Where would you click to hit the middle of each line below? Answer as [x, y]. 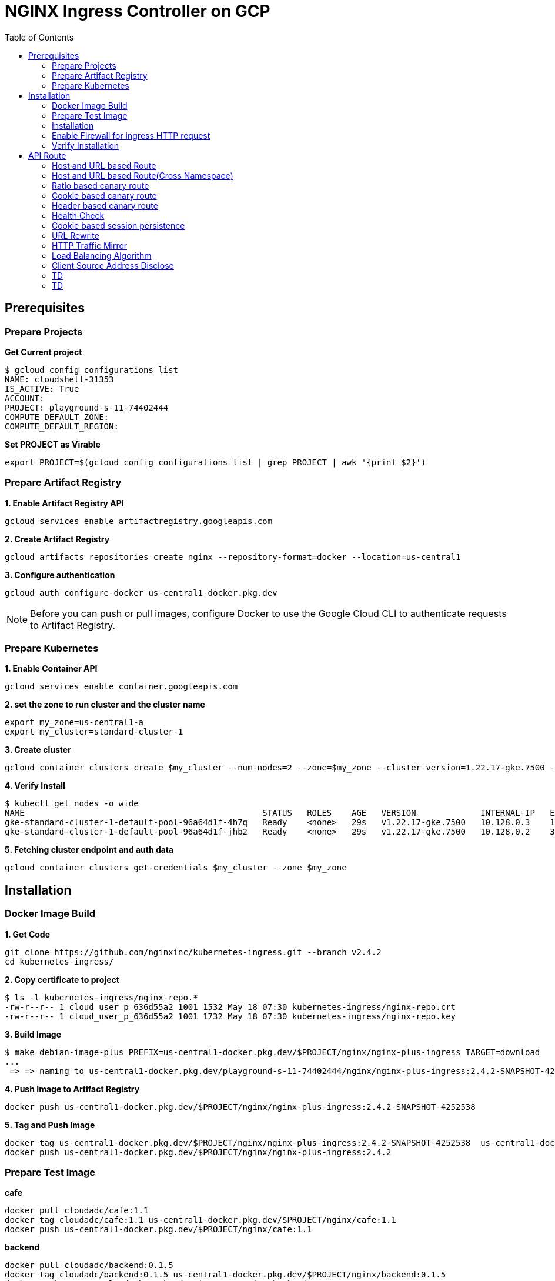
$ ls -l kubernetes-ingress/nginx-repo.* [101, 997]
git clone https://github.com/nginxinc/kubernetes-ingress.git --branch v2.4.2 [193, 952]
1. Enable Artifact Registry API [64, 503]
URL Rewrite [76, 235]
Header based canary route [105, 205]
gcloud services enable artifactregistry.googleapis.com [139, 521]
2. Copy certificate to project [62, 979]
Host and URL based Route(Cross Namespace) [143, 175]
